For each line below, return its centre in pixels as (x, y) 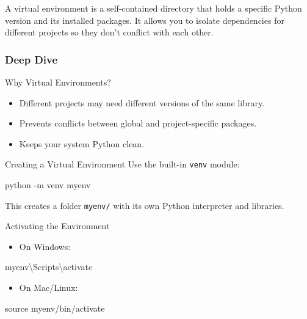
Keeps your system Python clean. (82, 143)
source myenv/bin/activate (55, 308)
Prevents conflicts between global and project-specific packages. (138, 123)
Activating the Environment (57, 226)
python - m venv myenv (48, 185)
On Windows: (45, 246)
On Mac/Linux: (49, 288)
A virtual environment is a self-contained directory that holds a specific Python (153, 8)
